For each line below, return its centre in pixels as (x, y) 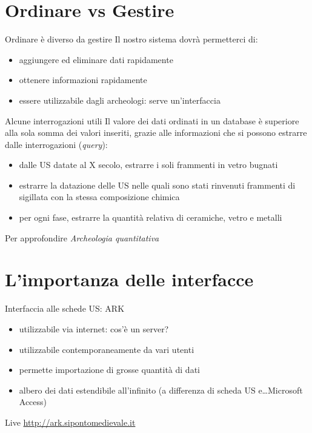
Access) (33, 402)
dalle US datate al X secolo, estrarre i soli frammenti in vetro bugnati (148, 165)
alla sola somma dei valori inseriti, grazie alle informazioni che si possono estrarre (156, 133)
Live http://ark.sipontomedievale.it (70, 422)
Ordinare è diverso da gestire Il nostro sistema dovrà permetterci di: (131, 39)
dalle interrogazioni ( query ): (56, 144)
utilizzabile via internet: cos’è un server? (94, 328)
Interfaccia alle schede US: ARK (65, 308)
